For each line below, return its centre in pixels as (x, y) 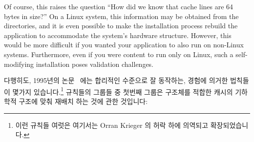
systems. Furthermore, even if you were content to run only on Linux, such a (119, 54)
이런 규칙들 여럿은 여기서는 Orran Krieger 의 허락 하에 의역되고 (112, 125)
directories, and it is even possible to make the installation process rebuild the (121, 26)
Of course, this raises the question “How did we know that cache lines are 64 (119, 6)
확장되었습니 (229, 125)
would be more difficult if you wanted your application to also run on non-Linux (124, 45)
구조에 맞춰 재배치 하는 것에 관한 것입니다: (83, 101)
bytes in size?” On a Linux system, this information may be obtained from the (121, 16)
